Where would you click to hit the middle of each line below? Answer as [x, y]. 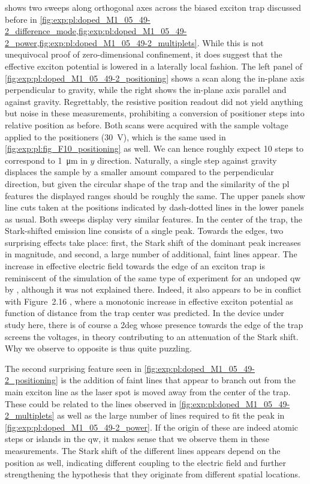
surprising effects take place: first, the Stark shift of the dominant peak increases [153, 242]
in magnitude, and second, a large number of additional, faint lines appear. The [151, 254]
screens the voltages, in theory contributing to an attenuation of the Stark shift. [152, 336]
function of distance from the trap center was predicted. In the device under [145, 313]
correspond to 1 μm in [46, 160]
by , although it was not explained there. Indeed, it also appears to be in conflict [153, 289]
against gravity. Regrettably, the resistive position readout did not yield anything [154, 101]
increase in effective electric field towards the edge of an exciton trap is [135, 266]
